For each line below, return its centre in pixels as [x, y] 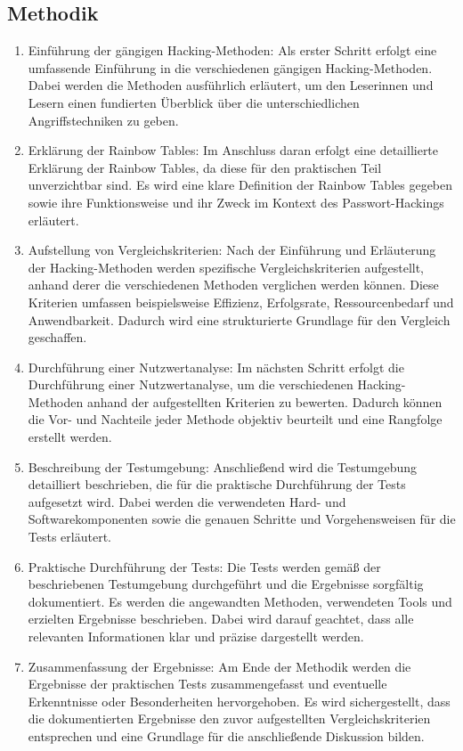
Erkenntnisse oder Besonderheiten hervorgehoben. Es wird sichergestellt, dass [239, 701]
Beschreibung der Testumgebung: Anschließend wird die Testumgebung [222, 466]
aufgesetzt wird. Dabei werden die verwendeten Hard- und [187, 501]
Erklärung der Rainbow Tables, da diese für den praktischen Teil [205, 167]
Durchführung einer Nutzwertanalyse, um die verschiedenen [191, 384]
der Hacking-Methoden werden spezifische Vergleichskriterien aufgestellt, [226, 267]
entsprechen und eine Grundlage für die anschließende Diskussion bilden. [226, 735]
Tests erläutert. [69, 537]
